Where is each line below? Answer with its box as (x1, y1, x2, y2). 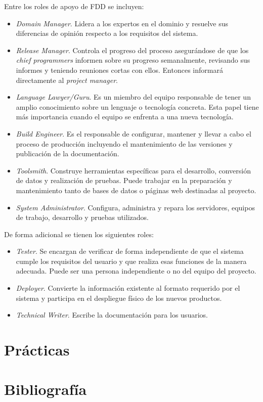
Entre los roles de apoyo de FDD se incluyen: (4, 1, 144, 11)
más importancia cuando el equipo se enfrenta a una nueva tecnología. (16, 111, 234, 122)
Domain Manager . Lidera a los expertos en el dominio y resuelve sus (16, 18, 228, 28)
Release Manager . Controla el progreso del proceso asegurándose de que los (16, 44, 249, 55)
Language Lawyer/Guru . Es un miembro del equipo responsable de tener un (16, 92, 251, 102)
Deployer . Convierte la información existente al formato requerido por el (16, 283, 240, 293)
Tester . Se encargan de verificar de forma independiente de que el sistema (16, 246, 244, 256)
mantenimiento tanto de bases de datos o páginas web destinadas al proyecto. (16, 185, 256, 195)
